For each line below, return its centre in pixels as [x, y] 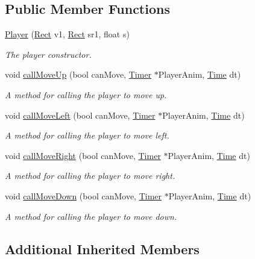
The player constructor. [48, 54]
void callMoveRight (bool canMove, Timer [83, 155]
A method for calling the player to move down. [91, 216]
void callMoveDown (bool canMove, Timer [83, 195]
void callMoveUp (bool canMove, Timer [78, 74]
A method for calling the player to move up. [86, 94]
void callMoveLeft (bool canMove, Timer [80, 115]
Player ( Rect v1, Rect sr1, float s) [67, 34]
